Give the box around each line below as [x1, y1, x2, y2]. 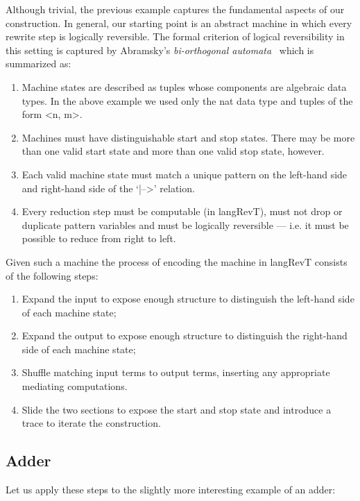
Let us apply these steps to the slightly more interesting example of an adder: [6, 482, 336, 497]
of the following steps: [6, 268, 98, 282]
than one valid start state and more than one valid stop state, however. [22, 144, 325, 158]
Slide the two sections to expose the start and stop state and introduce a [22, 402, 332, 416]
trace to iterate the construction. [22, 416, 161, 430]
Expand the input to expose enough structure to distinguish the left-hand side [22, 291, 354, 306]
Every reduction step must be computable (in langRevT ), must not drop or [22, 204, 343, 219]
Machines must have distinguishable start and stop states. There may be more [22, 130, 355, 144]
